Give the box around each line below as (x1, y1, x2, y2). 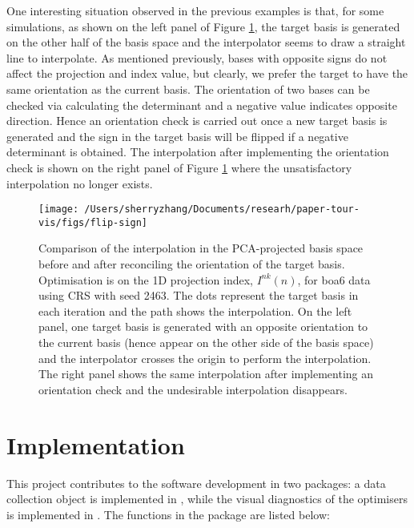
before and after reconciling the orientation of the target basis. (38, 256, 345, 272)
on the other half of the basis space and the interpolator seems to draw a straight (6, 34, 406, 50)
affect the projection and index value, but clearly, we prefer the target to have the (6, 65, 408, 82)
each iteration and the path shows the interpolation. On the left (38, 302, 352, 319)
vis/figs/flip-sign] (38, 216, 148, 228)
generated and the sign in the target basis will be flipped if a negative (6, 127, 348, 144)
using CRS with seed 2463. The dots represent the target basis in (38, 287, 359, 304)
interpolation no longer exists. (6, 175, 153, 191)
